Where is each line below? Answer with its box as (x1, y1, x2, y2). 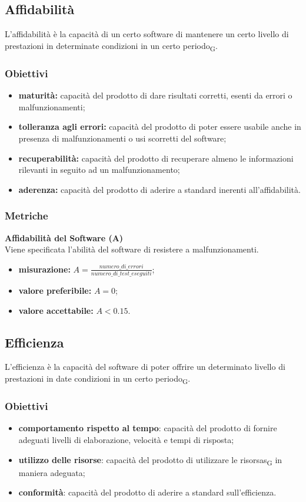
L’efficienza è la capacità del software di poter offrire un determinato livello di (5, 360, 285, 373)
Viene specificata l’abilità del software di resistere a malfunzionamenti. (5, 243, 259, 255)
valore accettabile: (18, 304, 94, 316)
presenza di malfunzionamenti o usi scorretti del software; (18, 132, 227, 144)
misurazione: (18, 263, 71, 275)
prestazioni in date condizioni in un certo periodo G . (5, 372, 191, 386)
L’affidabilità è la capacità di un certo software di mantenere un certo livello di (5, 28, 289, 40)
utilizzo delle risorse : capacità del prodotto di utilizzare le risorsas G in (18, 453, 282, 467)
